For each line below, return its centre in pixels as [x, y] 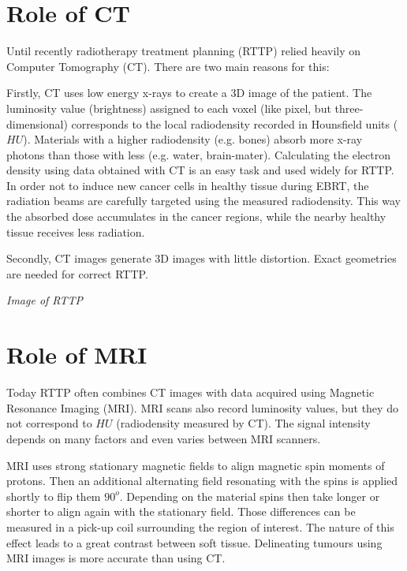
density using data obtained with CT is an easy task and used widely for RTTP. [200, 170]
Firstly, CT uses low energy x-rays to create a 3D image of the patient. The [189, 93]
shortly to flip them [54, 496]
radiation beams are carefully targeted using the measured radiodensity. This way [203, 201]
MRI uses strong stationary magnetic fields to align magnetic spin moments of [196, 465]
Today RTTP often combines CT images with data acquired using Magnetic [190, 392]
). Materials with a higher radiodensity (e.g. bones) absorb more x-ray [193, 139]
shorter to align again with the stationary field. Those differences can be [181, 511]
